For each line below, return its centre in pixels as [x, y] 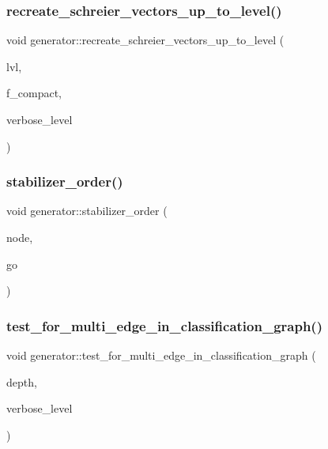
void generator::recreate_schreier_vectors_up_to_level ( [145, 40]
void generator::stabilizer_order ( [87, 211]
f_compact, [34, 93]
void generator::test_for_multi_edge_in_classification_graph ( [161, 355]
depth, [22, 381]
